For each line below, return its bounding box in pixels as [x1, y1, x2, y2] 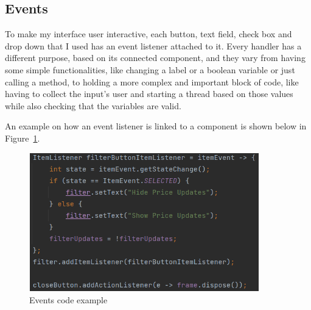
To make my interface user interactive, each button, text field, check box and [5, 27, 292, 40]
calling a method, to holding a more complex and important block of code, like [5, 75, 299, 88]
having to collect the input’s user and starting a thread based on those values [5, 87, 293, 100]
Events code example [29, 293, 108, 306]
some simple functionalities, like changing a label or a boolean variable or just [5, 63, 295, 76]
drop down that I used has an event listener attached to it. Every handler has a [5, 39, 302, 52]
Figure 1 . [5, 131, 40, 144]
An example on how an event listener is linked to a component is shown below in [5, 120, 307, 132]
